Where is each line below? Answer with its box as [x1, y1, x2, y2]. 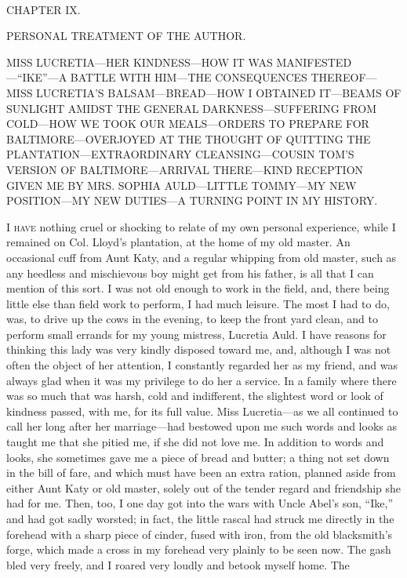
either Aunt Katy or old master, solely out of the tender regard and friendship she [6, 479, 402, 496]
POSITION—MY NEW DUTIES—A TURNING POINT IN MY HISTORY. [6, 192, 378, 209]
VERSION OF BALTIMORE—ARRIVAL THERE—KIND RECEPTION [6, 161, 364, 177]
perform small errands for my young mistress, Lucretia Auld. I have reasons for [6, 325, 387, 342]
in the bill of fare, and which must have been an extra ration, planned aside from [6, 464, 396, 481]
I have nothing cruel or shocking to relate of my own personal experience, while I [6, 218, 396, 234]
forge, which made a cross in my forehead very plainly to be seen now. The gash [6, 541, 391, 558]
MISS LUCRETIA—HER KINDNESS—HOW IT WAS [6, 53, 273, 70]
